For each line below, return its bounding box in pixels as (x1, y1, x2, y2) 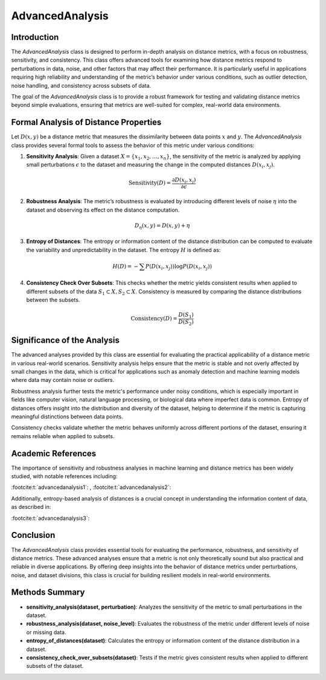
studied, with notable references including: (11, 473, 118, 480)
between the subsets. (26, 296, 80, 303)
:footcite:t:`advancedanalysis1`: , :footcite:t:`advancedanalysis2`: (11, 484, 171, 491)
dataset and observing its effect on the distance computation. (26, 206, 180, 213)
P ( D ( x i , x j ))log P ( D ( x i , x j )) (145, 263, 213, 271)
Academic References (11, 448, 97, 459)
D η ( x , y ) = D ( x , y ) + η (134, 222, 190, 230)
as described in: (11, 504, 51, 511)
